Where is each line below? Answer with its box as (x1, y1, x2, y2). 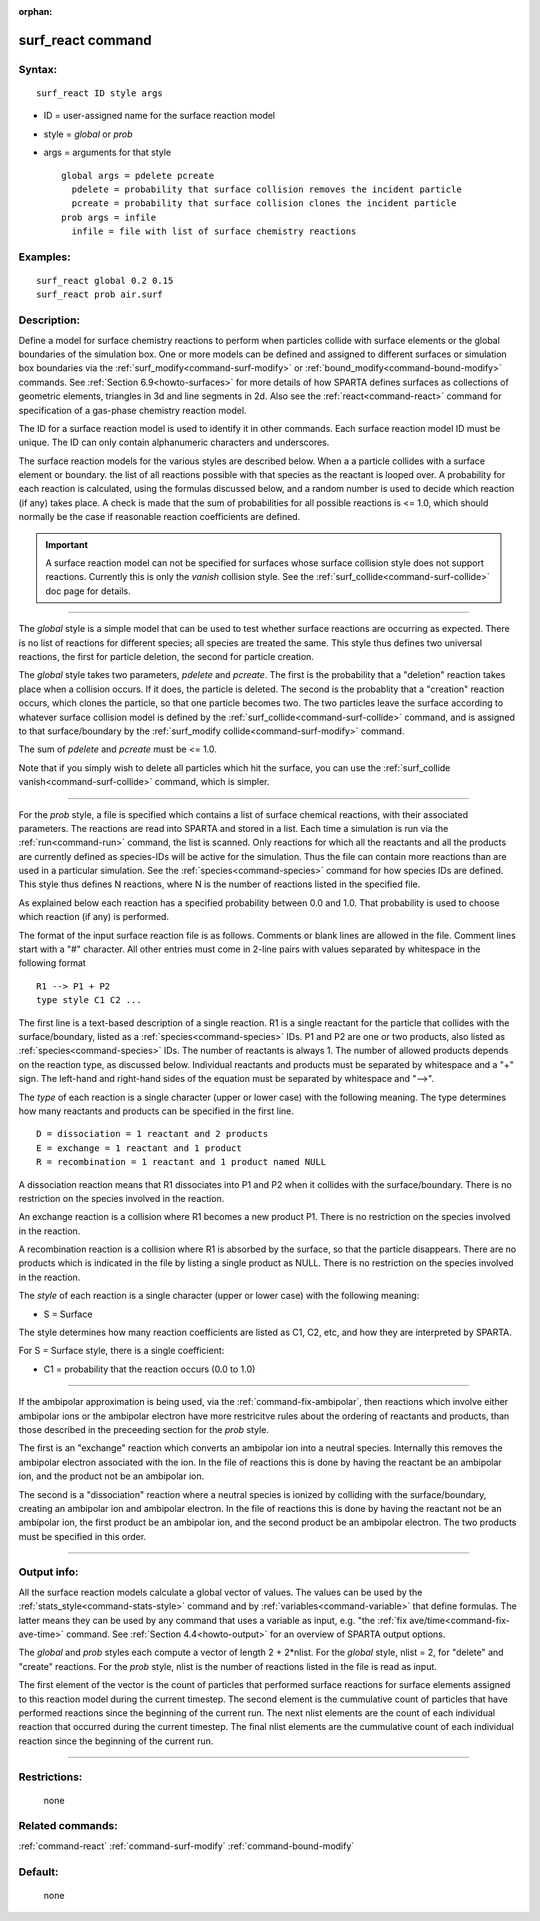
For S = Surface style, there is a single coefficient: (18, 1345, 225, 1357)
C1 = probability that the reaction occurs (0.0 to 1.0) (43, 1363, 256, 1375)
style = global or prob (43, 128, 133, 140)
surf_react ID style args (36, 87, 164, 99)
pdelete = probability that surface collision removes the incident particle (71, 183, 462, 195)
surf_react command (18, 31, 152, 49)
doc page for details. (45, 585, 131, 597)
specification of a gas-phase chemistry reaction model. (18, 404, 247, 416)
